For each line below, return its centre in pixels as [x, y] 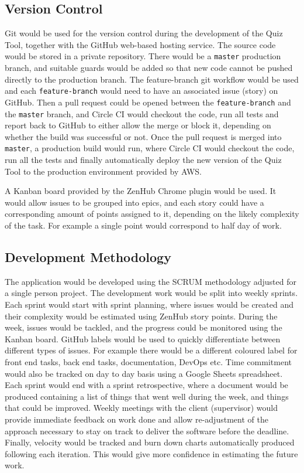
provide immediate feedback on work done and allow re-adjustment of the [137, 419]
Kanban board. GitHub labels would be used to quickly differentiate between [143, 338]
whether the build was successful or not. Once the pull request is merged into [143, 136]
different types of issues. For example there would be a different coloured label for [151, 350]
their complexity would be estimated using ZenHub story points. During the [141, 316]
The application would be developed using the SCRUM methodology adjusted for [151, 281]
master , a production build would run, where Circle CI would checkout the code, [150, 148]
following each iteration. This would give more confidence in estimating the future [151, 453]
